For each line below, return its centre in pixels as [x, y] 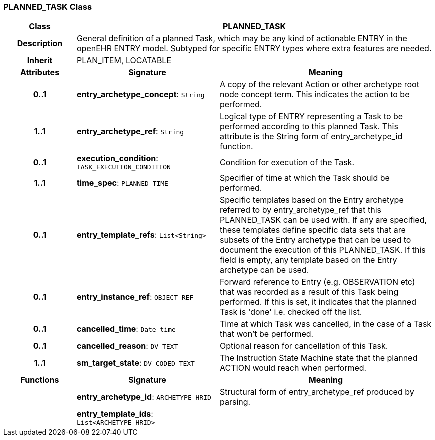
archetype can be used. [264, 270]
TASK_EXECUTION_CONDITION [124, 167]
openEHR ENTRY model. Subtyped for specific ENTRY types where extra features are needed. [254, 49]
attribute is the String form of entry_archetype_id [311, 137]
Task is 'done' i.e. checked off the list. [291, 312]
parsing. [235, 402]
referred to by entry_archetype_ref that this [300, 210]
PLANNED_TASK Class [48, 7]
